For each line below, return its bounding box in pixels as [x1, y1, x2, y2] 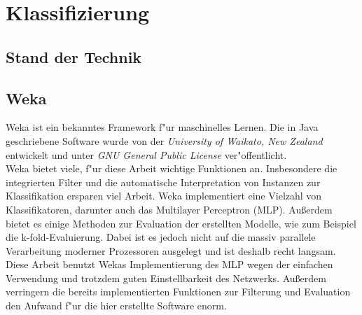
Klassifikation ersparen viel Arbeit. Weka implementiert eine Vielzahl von [6, 188, 322, 203]
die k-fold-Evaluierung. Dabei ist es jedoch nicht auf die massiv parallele [6, 230, 316, 244]
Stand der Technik [6, 45, 142, 67]
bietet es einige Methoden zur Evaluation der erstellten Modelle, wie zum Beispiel [6, 216, 356, 230]
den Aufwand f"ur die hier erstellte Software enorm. [6, 298, 227, 313]
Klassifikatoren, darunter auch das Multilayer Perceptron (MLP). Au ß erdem [6, 202, 333, 216]
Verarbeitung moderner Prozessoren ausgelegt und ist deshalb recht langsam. [6, 243, 336, 258]
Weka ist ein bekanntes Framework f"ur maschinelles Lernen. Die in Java [6, 120, 319, 134]
